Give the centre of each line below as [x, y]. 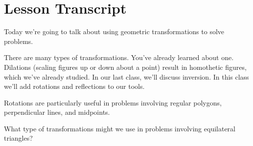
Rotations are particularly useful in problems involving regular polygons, [113, 102]
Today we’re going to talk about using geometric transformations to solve [114, 31]
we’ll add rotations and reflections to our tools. [74, 86]
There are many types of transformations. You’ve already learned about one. [119, 57]
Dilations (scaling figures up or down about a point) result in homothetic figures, [125, 67]
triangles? [18, 138]
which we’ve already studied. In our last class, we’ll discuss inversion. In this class [126, 76]
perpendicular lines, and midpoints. [57, 112]
